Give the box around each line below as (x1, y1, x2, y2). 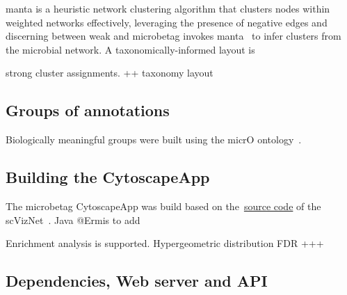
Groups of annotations (6, 99, 170, 121)
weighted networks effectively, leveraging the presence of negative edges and (6, 15, 328, 29)
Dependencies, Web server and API (6, 270, 268, 292)
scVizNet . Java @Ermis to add (6, 212, 140, 227)
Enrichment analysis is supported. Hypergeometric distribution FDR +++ (6, 236, 324, 250)
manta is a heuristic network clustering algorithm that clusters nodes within (6, 1, 330, 15)
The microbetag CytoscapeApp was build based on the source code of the (6, 198, 321, 213)
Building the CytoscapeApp (6, 166, 210, 188)
